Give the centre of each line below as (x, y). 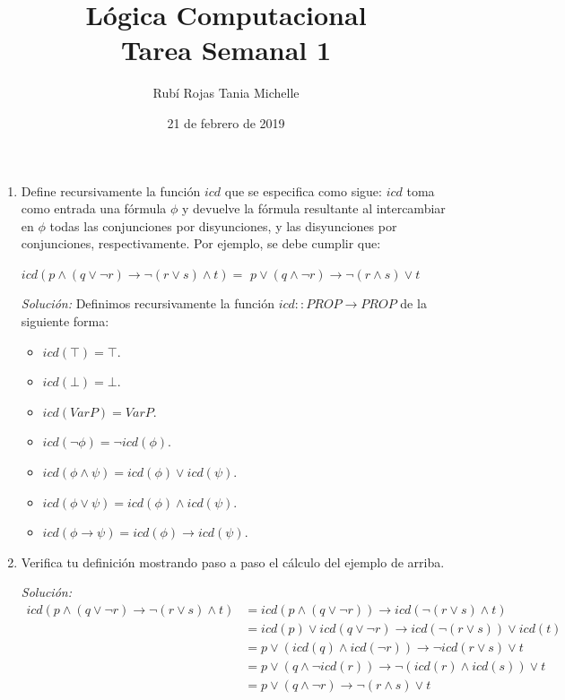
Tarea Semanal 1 (226, 50)
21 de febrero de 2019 (226, 122)
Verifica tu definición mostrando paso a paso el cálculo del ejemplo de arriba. (233, 562)
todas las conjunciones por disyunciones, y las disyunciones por (223, 225)
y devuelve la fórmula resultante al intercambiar (313, 208)
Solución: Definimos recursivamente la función (148, 303)
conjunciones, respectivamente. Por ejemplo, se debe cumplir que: (201, 243)
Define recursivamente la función (111, 190)
